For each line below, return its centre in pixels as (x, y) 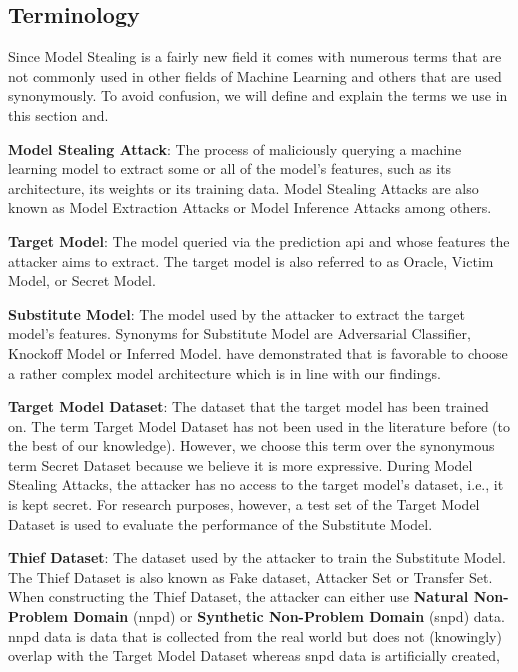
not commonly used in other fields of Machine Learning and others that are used (255, 75)
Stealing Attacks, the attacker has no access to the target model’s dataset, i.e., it (256, 484)
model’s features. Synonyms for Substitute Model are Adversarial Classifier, (239, 333)
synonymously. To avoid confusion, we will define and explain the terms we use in (258, 95)
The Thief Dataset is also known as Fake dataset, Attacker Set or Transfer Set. (250, 576)
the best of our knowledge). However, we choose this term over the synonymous (251, 445)
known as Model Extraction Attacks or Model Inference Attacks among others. (250, 207)
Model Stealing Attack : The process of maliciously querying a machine (235, 148)
